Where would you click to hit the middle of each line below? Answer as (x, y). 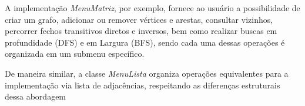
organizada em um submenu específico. (75, 54)
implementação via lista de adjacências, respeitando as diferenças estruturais (143, 85)
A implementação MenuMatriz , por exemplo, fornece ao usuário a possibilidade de (152, 8)
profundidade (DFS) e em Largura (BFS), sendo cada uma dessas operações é (145, 42)
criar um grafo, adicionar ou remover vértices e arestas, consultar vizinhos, (139, 19)
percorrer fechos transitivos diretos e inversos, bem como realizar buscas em (141, 31)
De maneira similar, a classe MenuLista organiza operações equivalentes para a (147, 73)
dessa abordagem (36, 96)
